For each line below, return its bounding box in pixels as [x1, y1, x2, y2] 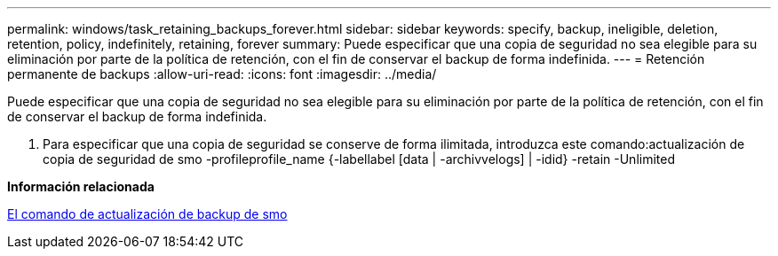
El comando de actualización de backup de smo [7, 206, 288, 221]
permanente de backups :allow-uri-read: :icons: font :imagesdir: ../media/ [7, 66, 437, 81]
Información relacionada [7, 179, 155, 194]
